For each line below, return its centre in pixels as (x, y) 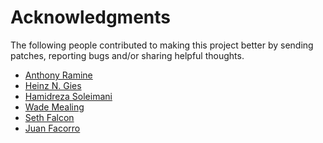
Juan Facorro (52, 128)
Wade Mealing (54, 107)
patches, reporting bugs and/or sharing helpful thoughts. (127, 55)
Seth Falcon (49, 117)
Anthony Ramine (58, 75)
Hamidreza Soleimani (68, 96)
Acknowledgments (91, 17)
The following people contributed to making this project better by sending (162, 45)
